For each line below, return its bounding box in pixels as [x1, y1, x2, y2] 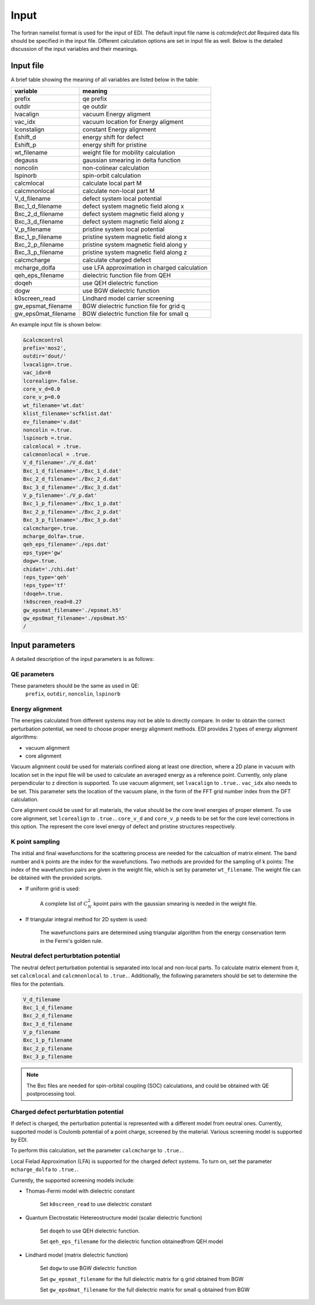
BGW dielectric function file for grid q [82, 302, 185, 310]
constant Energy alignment [82, 125, 156, 133]
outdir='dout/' [23, 353, 66, 360]
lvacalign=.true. [23, 361, 73, 368]
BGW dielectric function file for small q [82, 309, 189, 318]
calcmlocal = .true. [23, 443, 82, 450]
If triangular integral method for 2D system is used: [25, 915, 148, 922]
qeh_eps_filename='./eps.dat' [23, 541, 110, 548]
